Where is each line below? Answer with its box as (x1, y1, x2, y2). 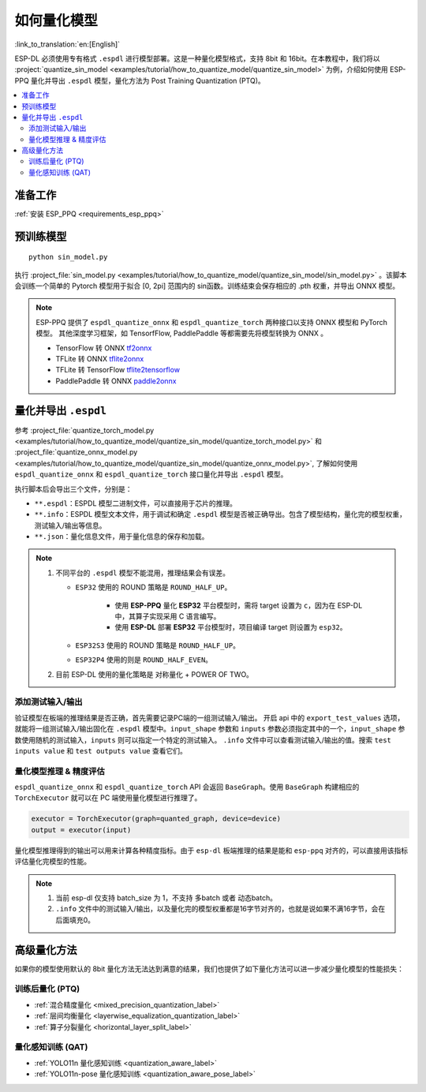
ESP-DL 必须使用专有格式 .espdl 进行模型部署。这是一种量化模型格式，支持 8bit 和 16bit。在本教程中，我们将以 (14, 54, 380, 63)
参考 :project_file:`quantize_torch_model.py (14, 425, 155, 435)
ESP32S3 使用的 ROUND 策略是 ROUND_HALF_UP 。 (75, 640, 241, 650)
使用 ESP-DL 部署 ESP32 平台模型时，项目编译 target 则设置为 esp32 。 (114, 623, 347, 632)
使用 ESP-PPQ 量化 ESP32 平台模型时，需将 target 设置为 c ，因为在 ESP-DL (114, 600, 363, 610)
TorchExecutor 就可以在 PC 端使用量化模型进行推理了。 (14, 793, 202, 802)
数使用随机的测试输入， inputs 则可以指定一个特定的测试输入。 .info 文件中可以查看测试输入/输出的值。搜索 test (14, 735, 392, 745)
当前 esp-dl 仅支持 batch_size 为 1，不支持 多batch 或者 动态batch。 (55, 892, 278, 903)
